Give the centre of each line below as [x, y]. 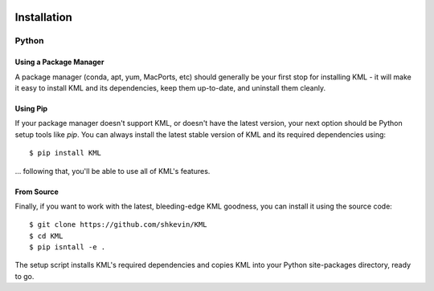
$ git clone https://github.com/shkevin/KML [119, 225]
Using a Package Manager [59, 62]
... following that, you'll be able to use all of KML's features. [113, 171]
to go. [25, 276]
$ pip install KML [66, 153]
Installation [43, 17]
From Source [37, 192]
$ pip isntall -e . [68, 247]
